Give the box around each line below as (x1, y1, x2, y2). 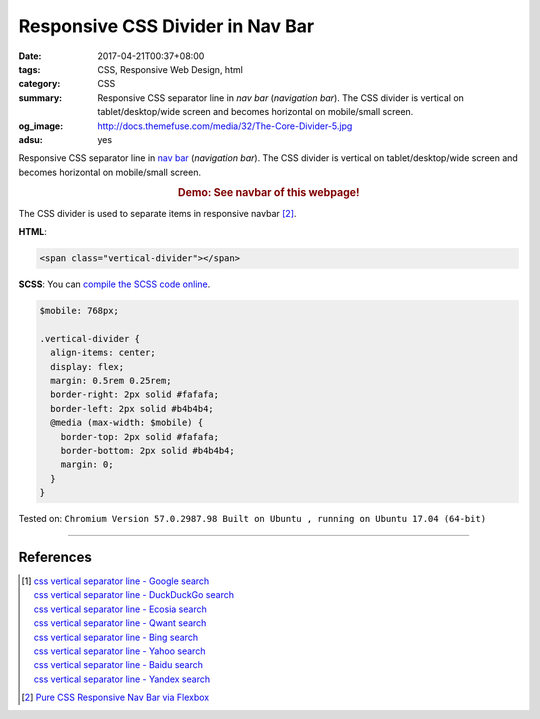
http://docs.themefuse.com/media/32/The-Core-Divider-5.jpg (97, 120, 353, 132)
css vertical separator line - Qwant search (33, 617, 207, 629)
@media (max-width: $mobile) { (50, 417, 204, 429)
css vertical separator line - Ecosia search (33, 603, 207, 615)
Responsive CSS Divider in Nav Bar (18, 15, 315, 37)
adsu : (18, 133, 44, 145)
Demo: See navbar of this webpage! (177, 186, 360, 200)
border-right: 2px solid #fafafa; (50, 389, 220, 400)
